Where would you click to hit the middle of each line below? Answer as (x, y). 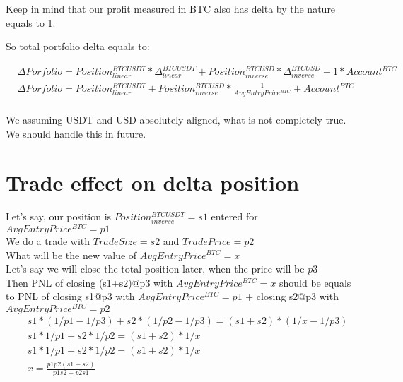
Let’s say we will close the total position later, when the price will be (155, 269)
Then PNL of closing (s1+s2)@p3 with (89, 282)
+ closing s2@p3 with (292, 296)
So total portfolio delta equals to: (78, 46)
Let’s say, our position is (59, 216)
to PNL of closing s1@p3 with (70, 296)
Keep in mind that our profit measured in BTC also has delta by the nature (171, 8)
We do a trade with (48, 240)
